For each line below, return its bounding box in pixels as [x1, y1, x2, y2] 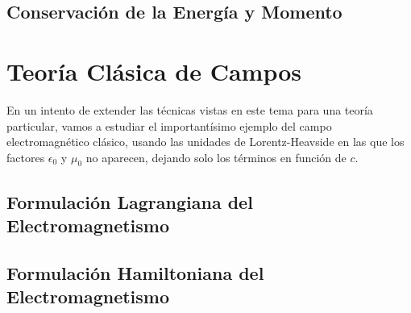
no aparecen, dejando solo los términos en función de [85, 148, 347, 165]
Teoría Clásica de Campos [6, 54, 302, 87]
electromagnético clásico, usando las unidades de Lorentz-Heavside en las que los [6, 133, 405, 150]
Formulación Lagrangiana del [6, 189, 253, 214]
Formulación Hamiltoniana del [6, 261, 264, 286]
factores [6, 148, 45, 165]
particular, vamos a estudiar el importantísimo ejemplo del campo [6, 117, 332, 134]
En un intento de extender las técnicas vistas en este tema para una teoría [6, 101, 373, 118]
